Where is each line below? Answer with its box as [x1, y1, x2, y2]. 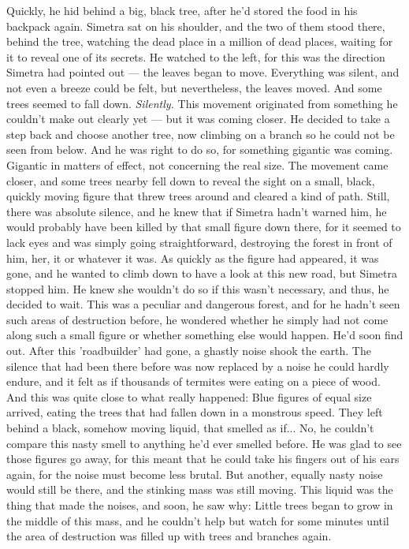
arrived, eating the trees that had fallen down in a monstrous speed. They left [6, 404, 383, 420]
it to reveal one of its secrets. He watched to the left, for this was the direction [6, 48, 385, 65]
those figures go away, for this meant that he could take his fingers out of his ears [6, 450, 400, 467]
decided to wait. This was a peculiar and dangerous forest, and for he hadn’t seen [6, 296, 400, 312]
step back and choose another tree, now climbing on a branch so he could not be [6, 125, 395, 142]
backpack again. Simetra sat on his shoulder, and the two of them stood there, [6, 17, 385, 34]
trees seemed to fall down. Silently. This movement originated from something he [6, 95, 398, 111]
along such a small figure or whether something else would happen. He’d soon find [6, 327, 403, 343]
